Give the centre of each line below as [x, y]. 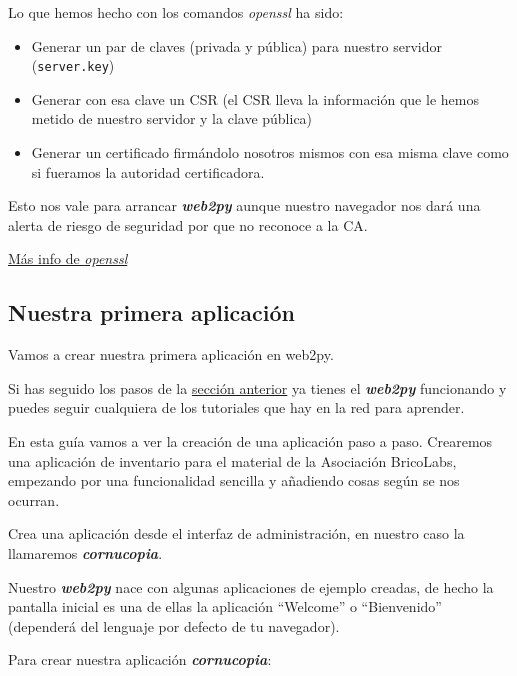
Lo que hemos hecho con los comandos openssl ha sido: [176, 12]
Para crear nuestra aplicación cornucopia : [140, 659]
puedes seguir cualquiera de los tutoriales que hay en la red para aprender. [236, 407]
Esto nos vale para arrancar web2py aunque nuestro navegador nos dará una [244, 205]
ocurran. [34, 499]
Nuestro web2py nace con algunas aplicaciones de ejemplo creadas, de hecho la [251, 586]
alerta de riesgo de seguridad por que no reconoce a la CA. [188, 224]
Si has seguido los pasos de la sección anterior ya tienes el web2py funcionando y [257, 387]
